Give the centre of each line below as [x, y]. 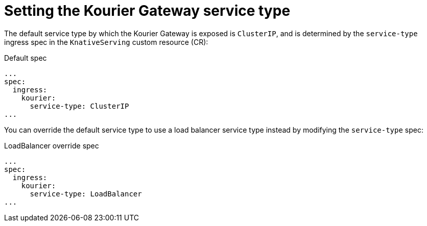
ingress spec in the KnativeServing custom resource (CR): [106, 42]
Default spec [26, 58]
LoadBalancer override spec [52, 145]
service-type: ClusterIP [79, 106]
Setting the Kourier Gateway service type [147, 11]
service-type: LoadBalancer [86, 194]
